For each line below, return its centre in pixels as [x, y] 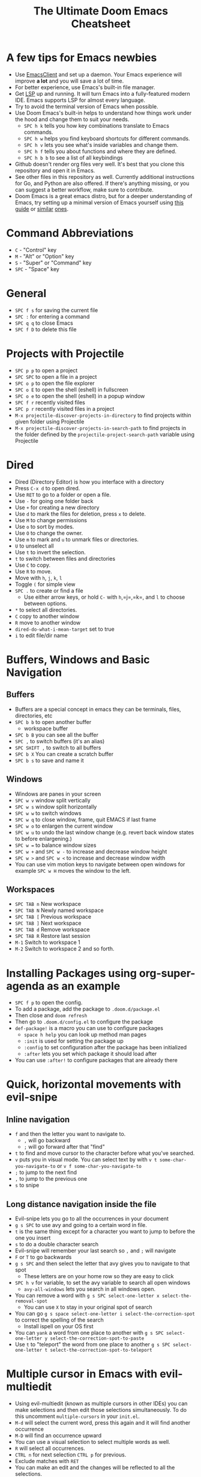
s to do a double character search [57, 1244]
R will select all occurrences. [50, 1448]
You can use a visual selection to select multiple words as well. [92, 1442]
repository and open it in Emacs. [55, 170]
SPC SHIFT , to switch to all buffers [58, 748]
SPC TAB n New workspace [48, 904]
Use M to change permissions [51, 520]
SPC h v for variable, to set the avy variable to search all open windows [103, 1283]
